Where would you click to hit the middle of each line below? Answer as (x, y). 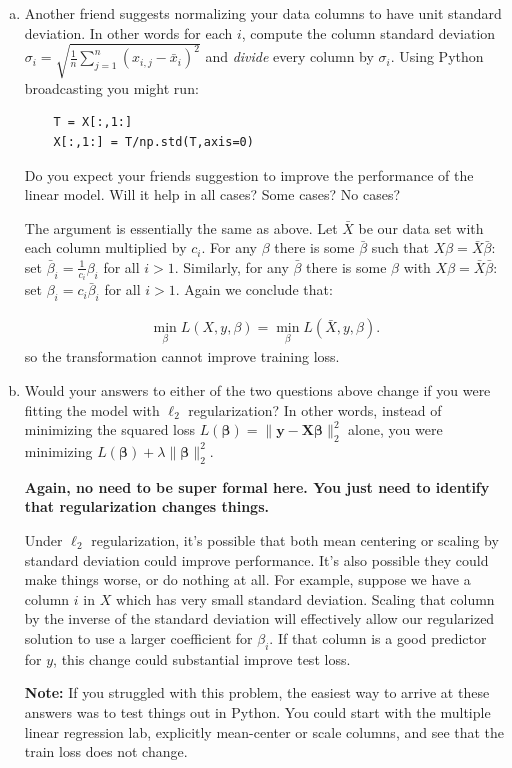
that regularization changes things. (146, 506)
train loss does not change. (106, 751)
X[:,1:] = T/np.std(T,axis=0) (153, 141)
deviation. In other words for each (128, 32)
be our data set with (421, 227)
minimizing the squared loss (110, 429)
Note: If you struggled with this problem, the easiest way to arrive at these (257, 692)
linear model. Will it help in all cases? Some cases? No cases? (212, 194)
